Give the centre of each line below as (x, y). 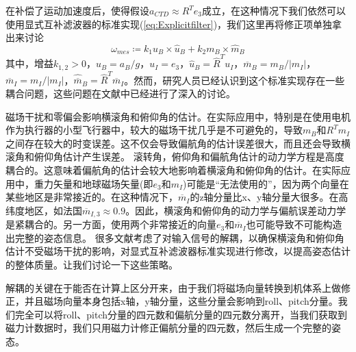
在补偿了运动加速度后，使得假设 (77, 10)
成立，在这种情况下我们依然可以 (274, 10)
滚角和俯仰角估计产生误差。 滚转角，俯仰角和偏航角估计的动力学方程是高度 (175, 156)
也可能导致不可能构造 (294, 224)
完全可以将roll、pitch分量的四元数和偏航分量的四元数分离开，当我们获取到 (181, 314)
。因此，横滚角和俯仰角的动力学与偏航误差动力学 (236, 210)
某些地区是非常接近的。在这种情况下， (92, 197)
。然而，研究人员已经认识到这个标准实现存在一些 (234, 80)
